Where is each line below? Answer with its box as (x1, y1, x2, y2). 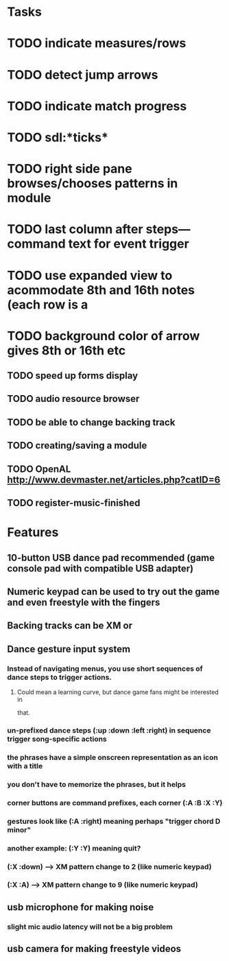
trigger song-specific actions (7, 735, 108, 744)
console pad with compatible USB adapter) (7, 562, 194, 574)
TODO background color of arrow (7, 328, 200, 344)
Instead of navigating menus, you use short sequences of (7, 663, 204, 673)
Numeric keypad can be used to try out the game (7, 586, 220, 597)
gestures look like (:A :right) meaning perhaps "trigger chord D (7, 816, 221, 826)
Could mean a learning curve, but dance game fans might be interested (16, 688, 219, 696)
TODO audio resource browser (7, 393, 140, 405)
